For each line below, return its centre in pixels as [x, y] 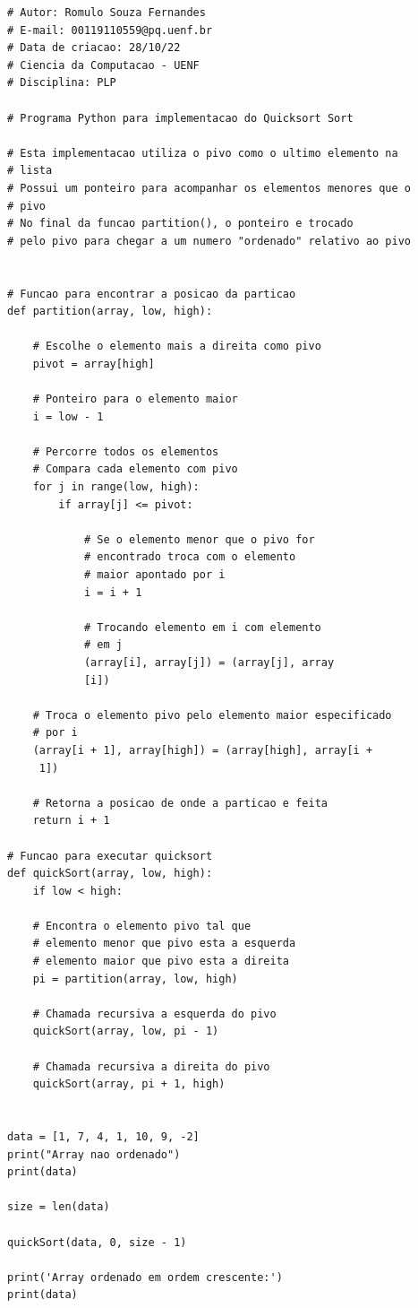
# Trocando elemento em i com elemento [202, 627]
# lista [30, 171]
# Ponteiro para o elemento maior [135, 399]
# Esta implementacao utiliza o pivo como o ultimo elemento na [203, 153]
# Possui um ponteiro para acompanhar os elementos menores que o [209, 188]
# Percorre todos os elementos [126, 451]
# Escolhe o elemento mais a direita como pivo [177, 346]
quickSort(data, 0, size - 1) [97, 1242]
